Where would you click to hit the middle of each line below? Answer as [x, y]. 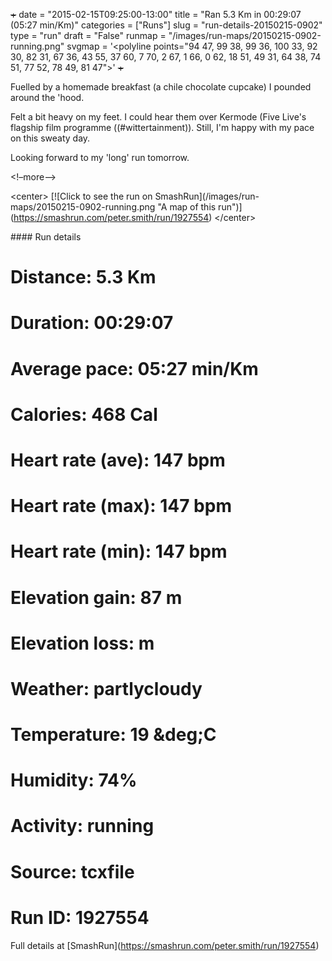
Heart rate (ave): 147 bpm [118, 460]
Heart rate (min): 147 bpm [119, 551]
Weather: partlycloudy [106, 688]
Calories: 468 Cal [84, 414]
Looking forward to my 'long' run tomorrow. [100, 157]
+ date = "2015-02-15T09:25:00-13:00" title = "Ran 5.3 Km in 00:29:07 [156, 14]
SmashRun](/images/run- [207, 196]
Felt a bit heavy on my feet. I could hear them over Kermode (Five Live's [158, 117]
